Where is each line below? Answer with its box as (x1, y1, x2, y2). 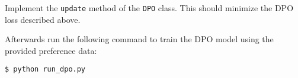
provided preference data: (5, 44, 97, 56)
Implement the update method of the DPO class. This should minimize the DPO (5, 2, 294, 13)
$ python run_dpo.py (5, 65, 86, 74)
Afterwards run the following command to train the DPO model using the (5, 33, 274, 45)
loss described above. (5, 13, 81, 25)
